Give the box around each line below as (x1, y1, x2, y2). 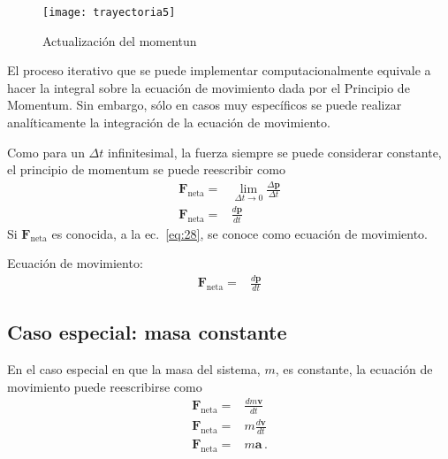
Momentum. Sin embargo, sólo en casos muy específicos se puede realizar (7, 96, 402, 114)
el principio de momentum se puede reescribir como (7, 160, 285, 179)
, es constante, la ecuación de (275, 360, 433, 379)
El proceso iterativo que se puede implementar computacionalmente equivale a (7, 61, 431, 80)
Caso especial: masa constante (7, 318, 287, 346)
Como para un (7, 142, 85, 161)
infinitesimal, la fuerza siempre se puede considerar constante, (108, 142, 442, 161)
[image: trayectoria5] (42, 6, 176, 19)
